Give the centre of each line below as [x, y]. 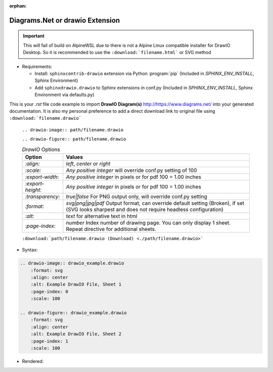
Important [34, 36]
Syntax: [30, 250]
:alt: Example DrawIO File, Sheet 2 [76, 334]
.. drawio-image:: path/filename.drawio [73, 130]
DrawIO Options [41, 149]
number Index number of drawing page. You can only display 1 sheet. [148, 222]
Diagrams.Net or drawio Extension [65, 20]
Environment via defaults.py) [64, 95]
